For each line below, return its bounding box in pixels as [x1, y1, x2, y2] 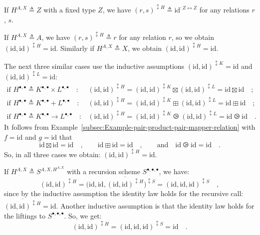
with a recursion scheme [67, 166, 140, 177]
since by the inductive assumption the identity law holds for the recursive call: [4, 188, 244, 199]
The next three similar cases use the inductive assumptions [4, 60, 185, 71]
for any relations [199, 4, 250, 15]
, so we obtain [171, 32, 215, 42]
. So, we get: [64, 210, 102, 221]
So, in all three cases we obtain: [4, 149, 101, 159]
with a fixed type [43, 4, 96, 15]
